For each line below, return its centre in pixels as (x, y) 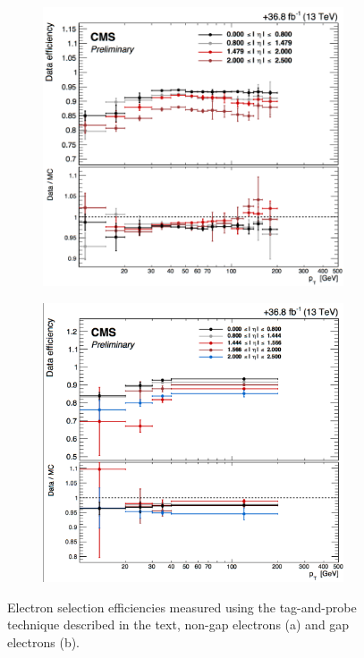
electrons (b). (44, 641)
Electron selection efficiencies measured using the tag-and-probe (182, 607)
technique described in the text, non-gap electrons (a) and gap (178, 624)
